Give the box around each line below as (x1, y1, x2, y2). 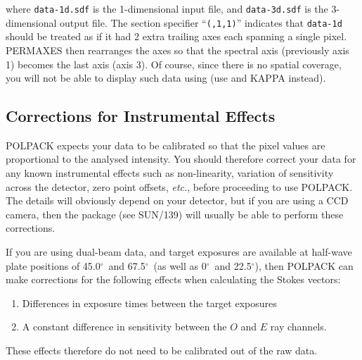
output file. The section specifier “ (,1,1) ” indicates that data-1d (60, 15, 342, 30)
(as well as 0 (153, 258, 207, 273)
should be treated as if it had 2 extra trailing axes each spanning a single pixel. (6, 29, 347, 44)
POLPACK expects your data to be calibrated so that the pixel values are (6, 137, 325, 152)
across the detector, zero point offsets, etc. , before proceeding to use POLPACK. (6, 179, 353, 194)
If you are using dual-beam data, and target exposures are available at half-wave (6, 244, 352, 259)
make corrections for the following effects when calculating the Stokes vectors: (6, 272, 341, 287)
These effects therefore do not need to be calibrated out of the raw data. (6, 343, 318, 358)
